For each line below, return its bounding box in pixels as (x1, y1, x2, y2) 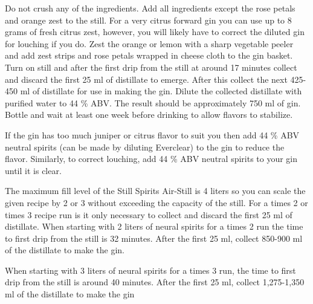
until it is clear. (5, 164, 62, 176)
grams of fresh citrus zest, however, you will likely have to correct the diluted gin (5, 25, 305, 38)
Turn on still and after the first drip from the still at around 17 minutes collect (5, 60, 297, 73)
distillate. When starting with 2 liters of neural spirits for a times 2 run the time (5, 220, 303, 233)
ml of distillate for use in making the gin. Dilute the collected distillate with (20, 85, 302, 97)
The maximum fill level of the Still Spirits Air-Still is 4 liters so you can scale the (5, 184, 306, 197)
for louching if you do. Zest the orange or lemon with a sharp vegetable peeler (5, 37, 294, 50)
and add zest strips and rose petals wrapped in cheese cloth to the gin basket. (5, 49, 293, 62)
